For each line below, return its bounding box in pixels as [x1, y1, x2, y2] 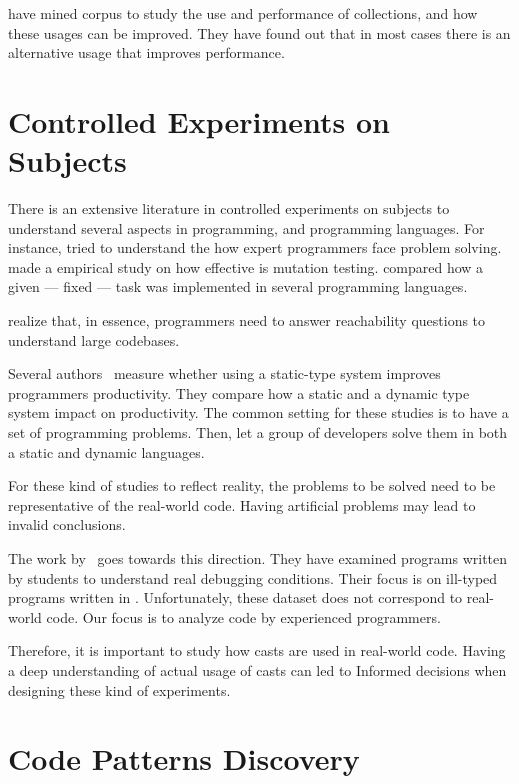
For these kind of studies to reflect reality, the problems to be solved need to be [8, 475, 496, 496]
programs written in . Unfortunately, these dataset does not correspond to [8, 587, 463, 608]
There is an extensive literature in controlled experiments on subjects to [8, 198, 450, 219]
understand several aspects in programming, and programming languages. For [8, 217, 485, 238]
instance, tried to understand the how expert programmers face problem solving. [8, 237, 502, 258]
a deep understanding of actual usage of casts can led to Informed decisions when [8, 659, 507, 680]
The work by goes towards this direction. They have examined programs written [8, 548, 508, 568]
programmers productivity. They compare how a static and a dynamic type [8, 382, 470, 403]
